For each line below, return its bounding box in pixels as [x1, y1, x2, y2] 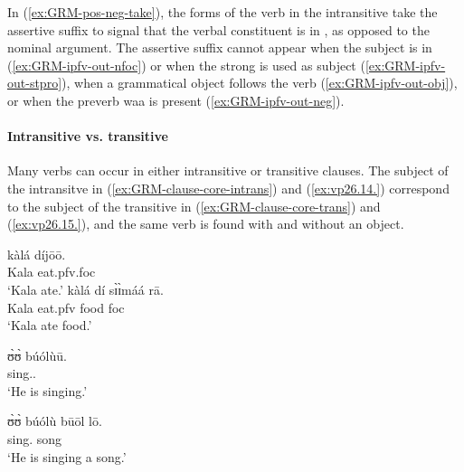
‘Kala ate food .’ [7, 316, 92, 335]
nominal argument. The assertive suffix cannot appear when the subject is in [7, 38, 432, 57]
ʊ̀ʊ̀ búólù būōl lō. [7, 411, 102, 430]
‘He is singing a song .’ [7, 447, 127, 466]
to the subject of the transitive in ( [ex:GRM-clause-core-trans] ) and [7, 196, 381, 215]
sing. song [7, 430, 62, 448]
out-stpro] [7, 73, 62, 92]
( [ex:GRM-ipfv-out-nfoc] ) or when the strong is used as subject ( [7, 55, 365, 74]
